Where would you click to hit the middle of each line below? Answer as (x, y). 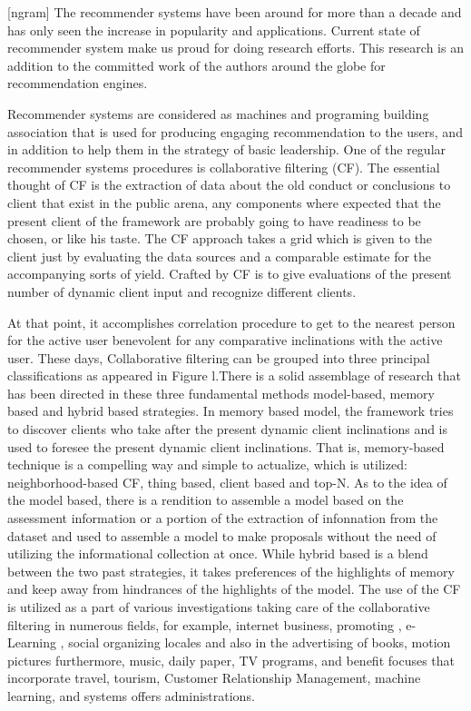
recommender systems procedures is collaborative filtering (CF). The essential (224, 167)
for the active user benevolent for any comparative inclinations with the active (225, 340)
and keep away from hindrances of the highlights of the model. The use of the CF (234, 589)
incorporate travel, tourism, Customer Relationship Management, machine (214, 678)
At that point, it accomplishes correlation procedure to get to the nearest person (231, 322)
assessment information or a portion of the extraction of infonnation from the (223, 518)
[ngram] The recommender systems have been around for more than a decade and (235, 12)
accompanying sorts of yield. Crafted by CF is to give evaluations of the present (230, 274)
